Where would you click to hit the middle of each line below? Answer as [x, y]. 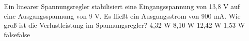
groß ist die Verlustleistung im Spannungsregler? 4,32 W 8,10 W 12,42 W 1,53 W [124, 25]
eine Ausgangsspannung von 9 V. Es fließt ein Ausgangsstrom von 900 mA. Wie [122, 15]
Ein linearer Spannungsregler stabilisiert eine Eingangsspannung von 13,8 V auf [122, 6]
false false [17, 34]
